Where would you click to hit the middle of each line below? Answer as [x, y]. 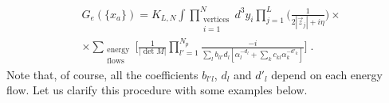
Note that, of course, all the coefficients [102, 74]
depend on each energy [327, 74]
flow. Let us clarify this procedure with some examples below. [157, 90]
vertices [216, 19]
